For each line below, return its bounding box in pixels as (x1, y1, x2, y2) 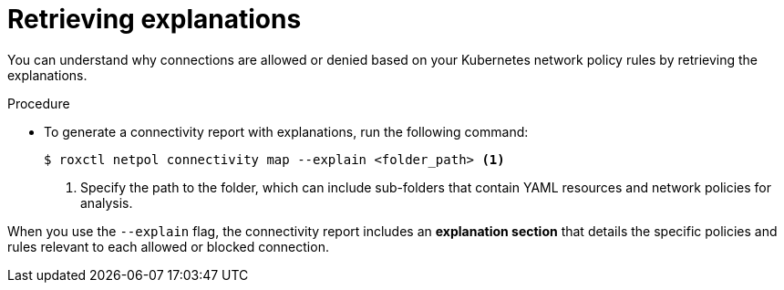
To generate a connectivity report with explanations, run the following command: (44, 123, 529, 140)
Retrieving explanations (7, 4, 302, 35)
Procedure (7, 95, 70, 111)
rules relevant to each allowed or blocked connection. (7, 238, 329, 254)
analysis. (80, 194, 133, 211)
